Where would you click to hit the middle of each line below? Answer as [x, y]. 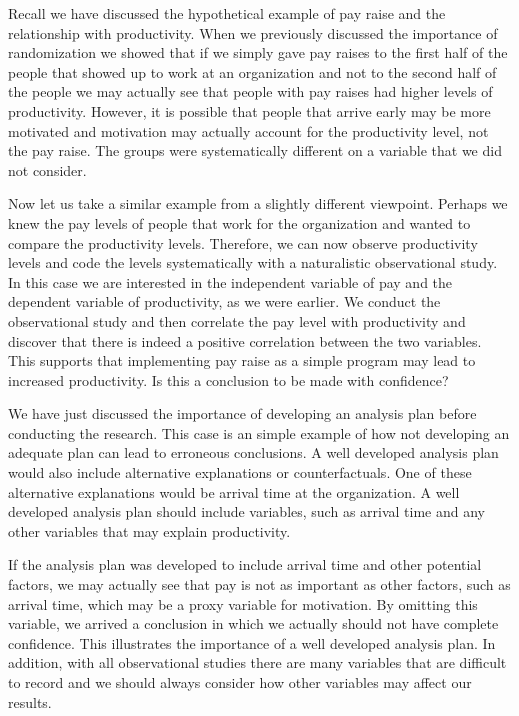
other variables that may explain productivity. [149, 530]
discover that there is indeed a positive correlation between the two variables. [245, 340]
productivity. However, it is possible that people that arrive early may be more [249, 110]
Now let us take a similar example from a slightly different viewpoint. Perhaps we [258, 203]
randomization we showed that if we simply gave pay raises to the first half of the [258, 52]
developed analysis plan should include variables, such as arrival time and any [246, 511]
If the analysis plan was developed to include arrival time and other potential [245, 564]
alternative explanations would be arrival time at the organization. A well [234, 491]
